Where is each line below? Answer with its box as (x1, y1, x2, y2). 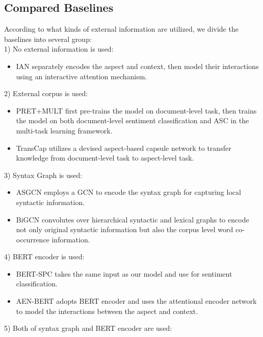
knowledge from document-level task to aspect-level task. (16, 152, 194, 163)
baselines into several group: (4, 33, 92, 44)
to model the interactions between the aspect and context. (16, 305, 198, 316)
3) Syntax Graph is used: (4, 169, 83, 180)
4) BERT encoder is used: (4, 251, 85, 262)
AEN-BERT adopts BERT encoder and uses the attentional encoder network (16, 296, 257, 306)
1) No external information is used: (4, 43, 114, 54)
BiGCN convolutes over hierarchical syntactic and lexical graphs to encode (16, 214, 249, 224)
